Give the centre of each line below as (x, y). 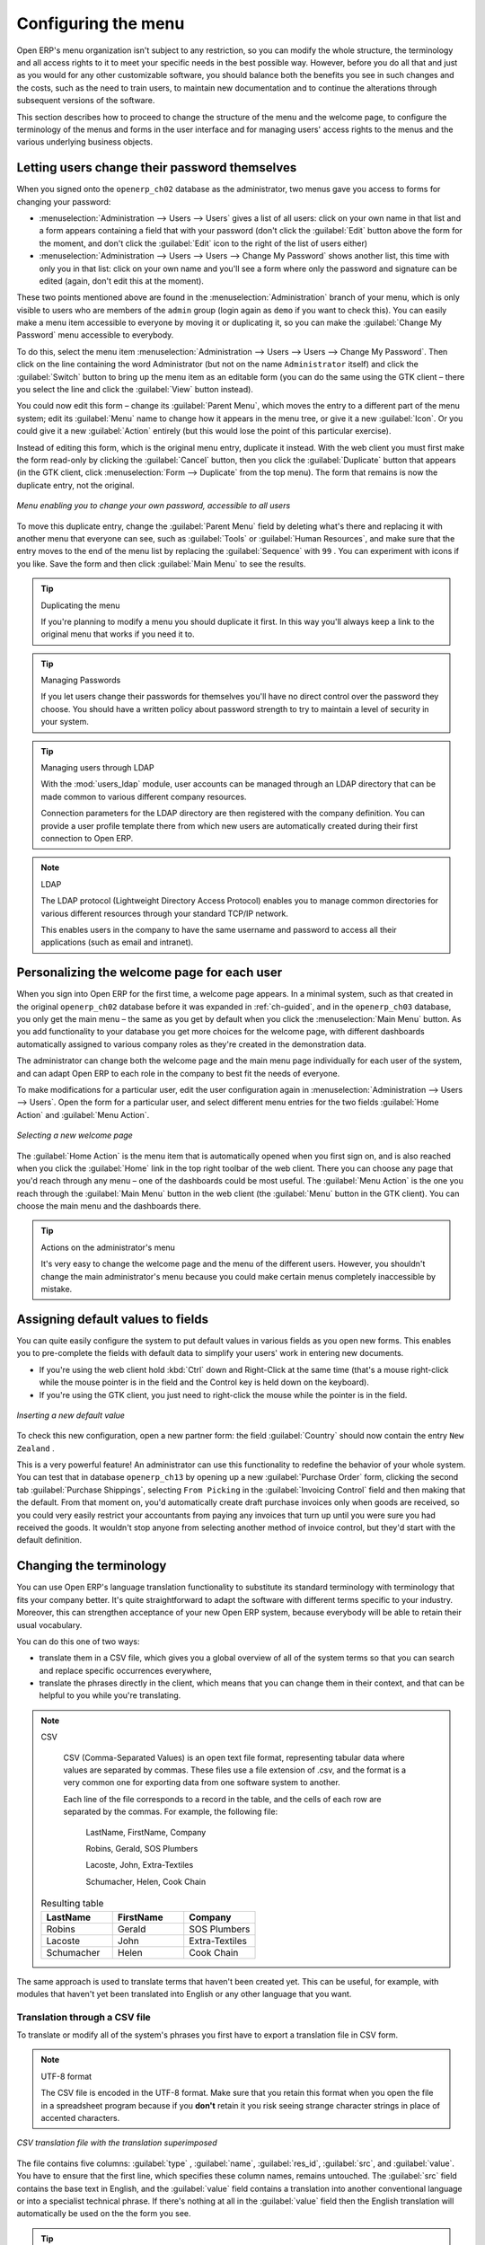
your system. (65, 722)
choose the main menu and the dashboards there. (109, 1206)
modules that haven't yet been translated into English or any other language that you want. (184, 1994)
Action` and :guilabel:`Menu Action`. (83, 1114)
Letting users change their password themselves (157, 167)
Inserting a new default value (71, 1415)
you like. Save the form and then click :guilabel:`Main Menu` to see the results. (161, 563)
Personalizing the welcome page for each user (150, 973)
